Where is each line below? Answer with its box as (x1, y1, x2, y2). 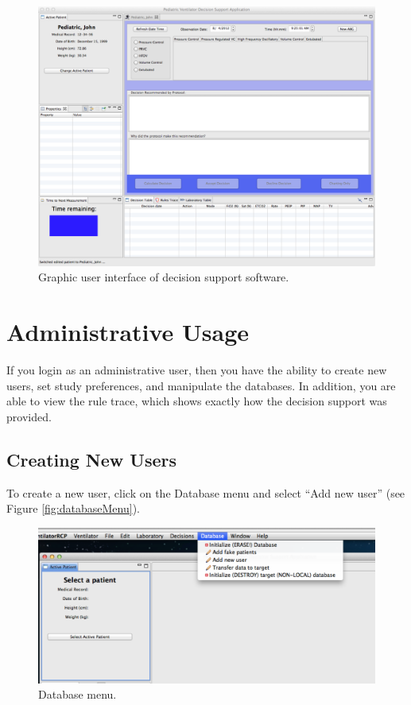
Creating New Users (6, 447, 176, 471)
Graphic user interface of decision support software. (38, 269, 289, 285)
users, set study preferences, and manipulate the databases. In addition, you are (6, 377, 396, 393)
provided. (6, 408, 52, 424)
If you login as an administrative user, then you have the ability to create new (6, 362, 387, 378)
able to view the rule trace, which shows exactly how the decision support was (6, 393, 387, 409)
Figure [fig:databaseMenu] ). (6, 500, 140, 517)
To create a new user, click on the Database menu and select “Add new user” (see (6, 484, 405, 501)
